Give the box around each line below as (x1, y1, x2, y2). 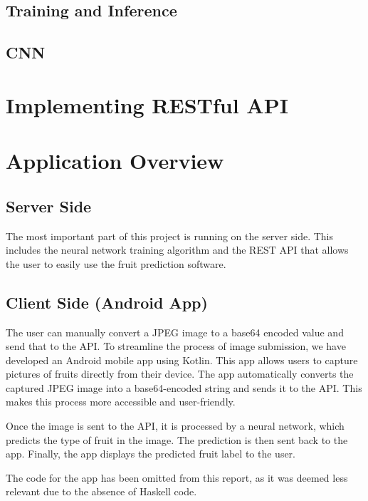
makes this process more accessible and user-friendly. (6, 394, 236, 409)
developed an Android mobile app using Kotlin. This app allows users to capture (6, 352, 358, 367)
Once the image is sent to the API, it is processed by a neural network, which (6, 418, 345, 433)
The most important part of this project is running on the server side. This (6, 228, 333, 243)
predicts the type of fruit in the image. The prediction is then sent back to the (6, 432, 348, 447)
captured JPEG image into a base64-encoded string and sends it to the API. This (6, 380, 362, 395)
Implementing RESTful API (6, 90, 288, 119)
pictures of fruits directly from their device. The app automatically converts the (6, 366, 354, 381)
